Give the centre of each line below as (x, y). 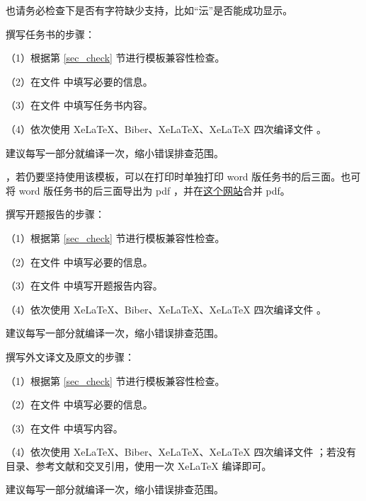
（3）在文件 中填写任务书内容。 (79, 105)
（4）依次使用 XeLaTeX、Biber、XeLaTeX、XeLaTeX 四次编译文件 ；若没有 (181, 452)
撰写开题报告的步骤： (55, 214)
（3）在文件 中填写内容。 (64, 428)
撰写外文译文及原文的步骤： (70, 356)
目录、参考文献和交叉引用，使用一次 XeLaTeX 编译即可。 (139, 465)
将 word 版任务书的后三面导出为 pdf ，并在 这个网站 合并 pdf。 (148, 190)
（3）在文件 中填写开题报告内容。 (84, 286)
